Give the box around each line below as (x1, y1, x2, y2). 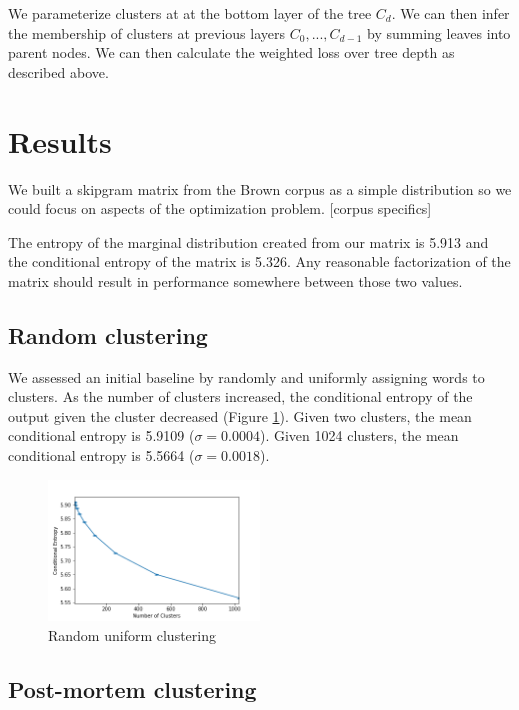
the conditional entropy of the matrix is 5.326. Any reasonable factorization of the (8, 251, 511, 272)
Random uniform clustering (48, 624, 216, 645)
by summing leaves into (367, 22, 511, 43)
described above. (8, 61, 109, 82)
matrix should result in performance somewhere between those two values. (8, 270, 463, 291)
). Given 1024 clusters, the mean (259, 425, 459, 446)
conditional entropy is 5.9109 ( (8, 425, 195, 446)
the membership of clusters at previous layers (8, 22, 286, 43)
